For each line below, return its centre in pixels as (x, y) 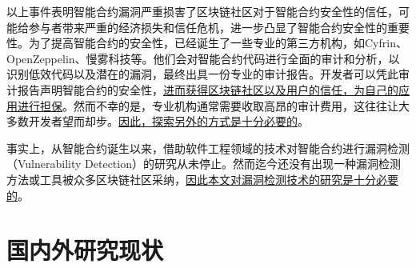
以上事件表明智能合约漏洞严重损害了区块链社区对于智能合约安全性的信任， (202, 11)
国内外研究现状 (85, 250)
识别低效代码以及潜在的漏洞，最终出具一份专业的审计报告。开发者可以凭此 (202, 74)
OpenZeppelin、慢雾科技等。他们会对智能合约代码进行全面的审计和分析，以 (203, 58)
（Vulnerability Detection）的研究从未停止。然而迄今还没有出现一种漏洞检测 (204, 164)
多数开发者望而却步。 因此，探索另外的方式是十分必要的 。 (158, 121)
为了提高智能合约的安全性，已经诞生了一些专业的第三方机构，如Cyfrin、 (218, 43)
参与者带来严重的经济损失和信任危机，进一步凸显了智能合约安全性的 (208, 27)
